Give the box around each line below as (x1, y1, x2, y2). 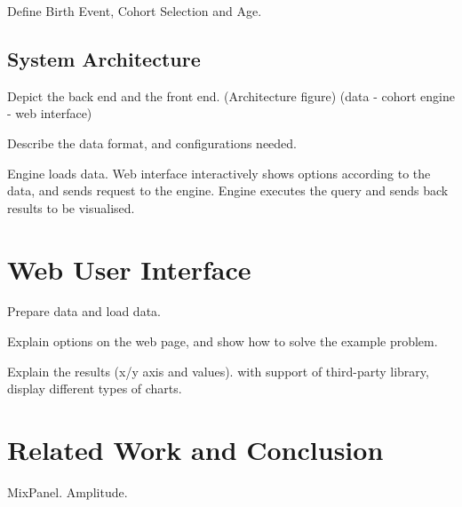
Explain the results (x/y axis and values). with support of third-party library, (7, 361, 429, 380)
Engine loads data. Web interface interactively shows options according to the (7, 163, 431, 182)
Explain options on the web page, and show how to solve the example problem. (7, 332, 438, 351)
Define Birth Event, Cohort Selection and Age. (7, 2, 262, 20)
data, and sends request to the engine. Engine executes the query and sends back (7, 181, 449, 200)
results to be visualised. (7, 198, 135, 217)
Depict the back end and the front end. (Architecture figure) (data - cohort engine (7, 86, 456, 105)
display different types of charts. (7, 379, 182, 398)
